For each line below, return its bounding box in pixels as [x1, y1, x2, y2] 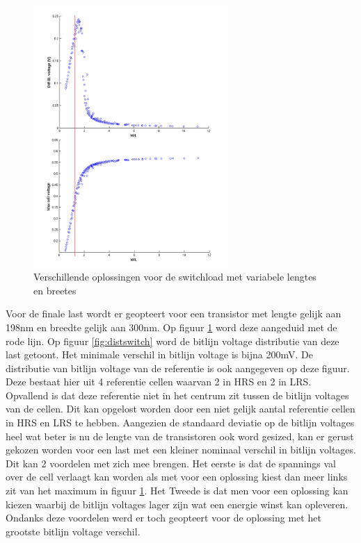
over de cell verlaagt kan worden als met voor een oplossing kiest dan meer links [6, 469, 348, 484]
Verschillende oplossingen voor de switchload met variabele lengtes [33, 269, 316, 284]
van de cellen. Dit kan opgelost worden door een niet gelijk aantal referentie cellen [6, 401, 355, 416]
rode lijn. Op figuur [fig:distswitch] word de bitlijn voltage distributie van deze [6, 333, 339, 348]
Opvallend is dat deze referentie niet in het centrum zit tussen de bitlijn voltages [6, 387, 349, 402]
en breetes [33, 283, 77, 297]
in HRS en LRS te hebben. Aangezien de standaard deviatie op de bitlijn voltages [6, 415, 355, 430]
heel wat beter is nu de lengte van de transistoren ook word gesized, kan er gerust [6, 428, 354, 443]
